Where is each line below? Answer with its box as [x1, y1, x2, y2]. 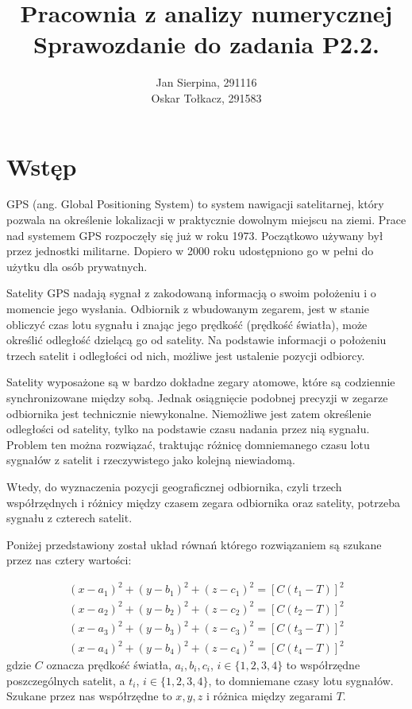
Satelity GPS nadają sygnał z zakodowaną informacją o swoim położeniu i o [6, 285, 376, 301]
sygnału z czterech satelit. [6, 509, 133, 526]
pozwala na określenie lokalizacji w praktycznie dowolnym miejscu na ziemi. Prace [6, 211, 406, 228]
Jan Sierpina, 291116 [156, 74, 257, 91]
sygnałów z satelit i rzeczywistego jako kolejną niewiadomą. [6, 451, 295, 468]
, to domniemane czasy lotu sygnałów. [208, 672, 394, 688]
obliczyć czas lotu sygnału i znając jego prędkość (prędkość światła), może [6, 316, 368, 332]
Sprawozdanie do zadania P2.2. [33, 28, 379, 60]
